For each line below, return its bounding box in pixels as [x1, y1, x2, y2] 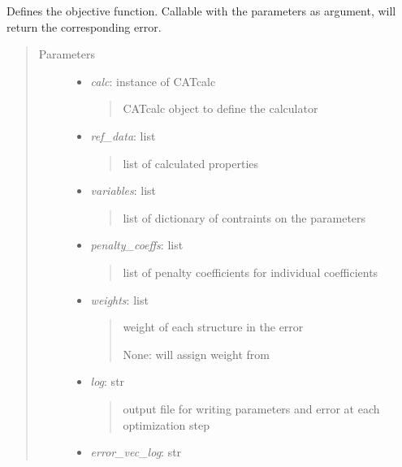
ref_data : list [90, 127, 156, 144]
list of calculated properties [123, 154, 259, 171]
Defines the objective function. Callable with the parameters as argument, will [6, 2, 396, 19]
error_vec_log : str [90, 443, 182, 461]
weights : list [90, 291, 149, 308]
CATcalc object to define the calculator [123, 100, 318, 117]
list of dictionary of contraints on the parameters [123, 209, 366, 226]
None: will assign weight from [123, 345, 270, 362]
